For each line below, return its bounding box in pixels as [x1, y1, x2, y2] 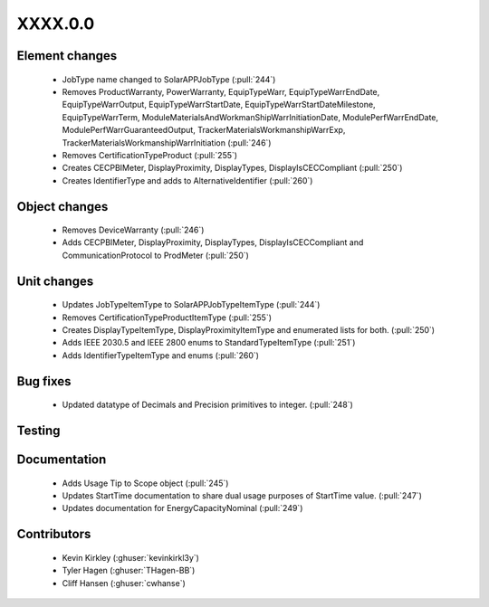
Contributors [16, 526, 91, 542]
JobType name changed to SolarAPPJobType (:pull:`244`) [62, 73, 276, 85]
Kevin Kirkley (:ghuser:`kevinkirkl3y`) [62, 552, 199, 563]
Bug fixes [16, 374, 72, 389]
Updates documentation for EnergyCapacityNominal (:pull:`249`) [62, 503, 303, 514]
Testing [16, 423, 61, 439]
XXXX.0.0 [16, 14, 95, 33]
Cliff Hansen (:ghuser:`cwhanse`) [62, 577, 186, 588]
